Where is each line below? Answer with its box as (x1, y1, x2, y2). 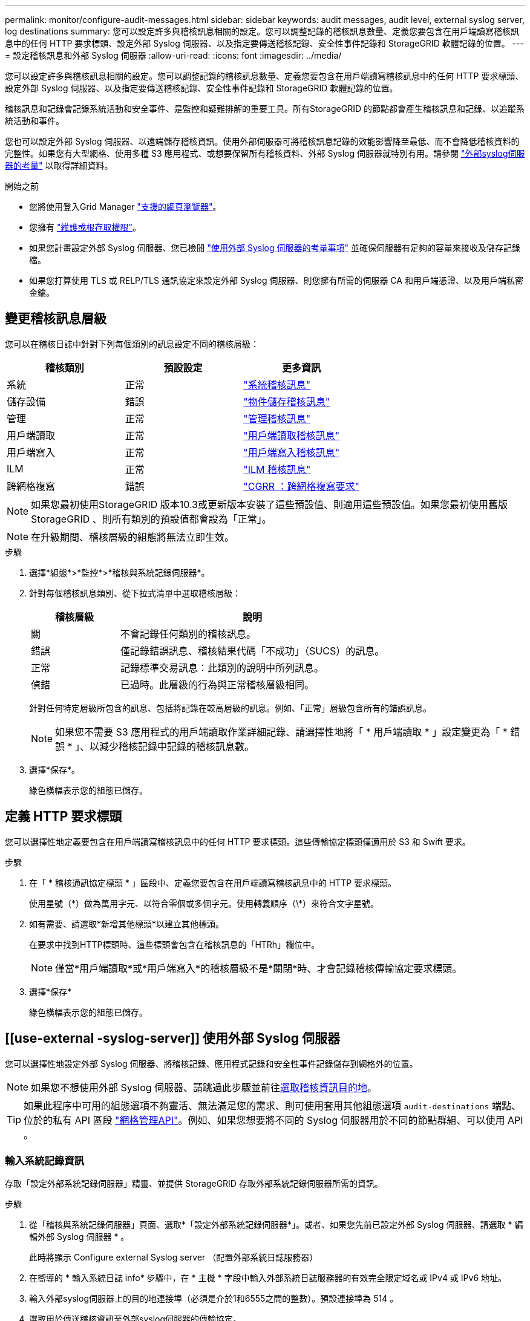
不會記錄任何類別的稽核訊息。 (120, 627, 257, 640)
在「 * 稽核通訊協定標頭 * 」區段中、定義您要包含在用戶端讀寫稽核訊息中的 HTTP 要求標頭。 (29, 877, 397, 888)
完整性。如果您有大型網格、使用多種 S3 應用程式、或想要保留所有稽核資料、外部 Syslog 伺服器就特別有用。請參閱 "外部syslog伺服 (5, 148, 525, 158)
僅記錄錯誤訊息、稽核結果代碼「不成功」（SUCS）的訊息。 (120, 644, 385, 657)
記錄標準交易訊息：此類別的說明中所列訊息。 (120, 661, 324, 674)
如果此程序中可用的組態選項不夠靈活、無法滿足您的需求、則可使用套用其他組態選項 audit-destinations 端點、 (24, 1099, 521, 1112)
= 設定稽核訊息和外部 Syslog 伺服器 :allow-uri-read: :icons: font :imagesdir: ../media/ (5, 50, 342, 60)
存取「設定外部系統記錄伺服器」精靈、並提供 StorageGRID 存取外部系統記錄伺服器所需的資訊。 (5, 1178, 383, 1189)
